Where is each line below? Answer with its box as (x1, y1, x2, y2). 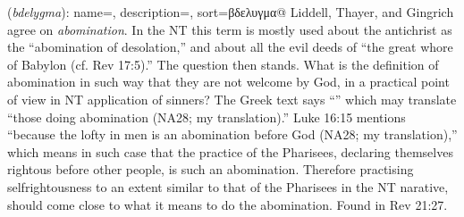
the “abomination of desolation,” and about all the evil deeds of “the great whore (7, 38, 453, 56)
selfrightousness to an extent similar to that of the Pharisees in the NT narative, (7, 177, 449, 196)
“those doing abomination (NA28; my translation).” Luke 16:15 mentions (7, 107, 406, 126)
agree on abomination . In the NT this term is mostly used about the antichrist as (7, 20, 452, 38)
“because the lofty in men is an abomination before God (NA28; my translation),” (7, 125, 458, 144)
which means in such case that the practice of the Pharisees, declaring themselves (7, 142, 453, 161)
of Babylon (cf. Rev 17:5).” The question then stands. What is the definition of (7, 54, 439, 73)
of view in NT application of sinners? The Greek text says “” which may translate (7, 89, 457, 108)
